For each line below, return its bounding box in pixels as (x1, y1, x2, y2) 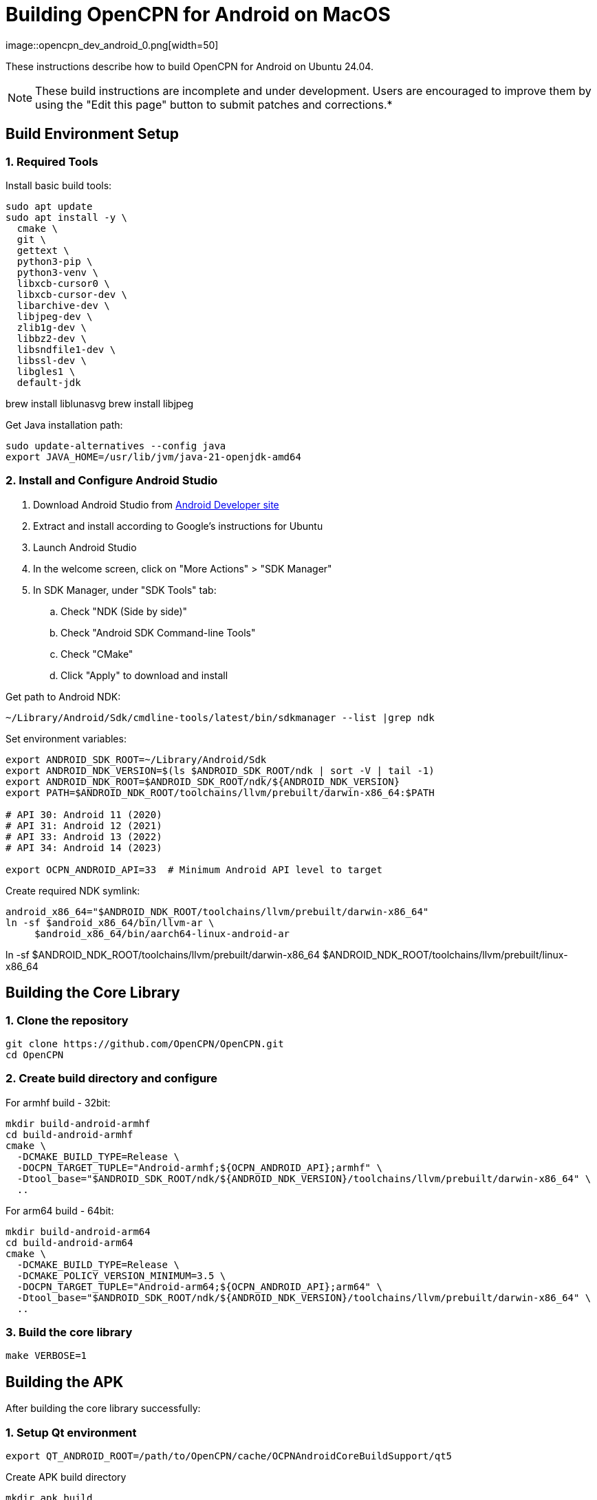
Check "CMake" (61, 647, 133, 660)
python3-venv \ (17, 266, 98, 278)
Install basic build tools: (6, 179, 112, 191)
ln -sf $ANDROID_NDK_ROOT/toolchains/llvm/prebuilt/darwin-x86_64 (6, 948, 321, 961)
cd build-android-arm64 (6, 1236, 133, 1248)
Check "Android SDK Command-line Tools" (61, 626, 256, 639)
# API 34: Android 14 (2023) (6, 842, 162, 853)
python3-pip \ (17, 255, 93, 267)
